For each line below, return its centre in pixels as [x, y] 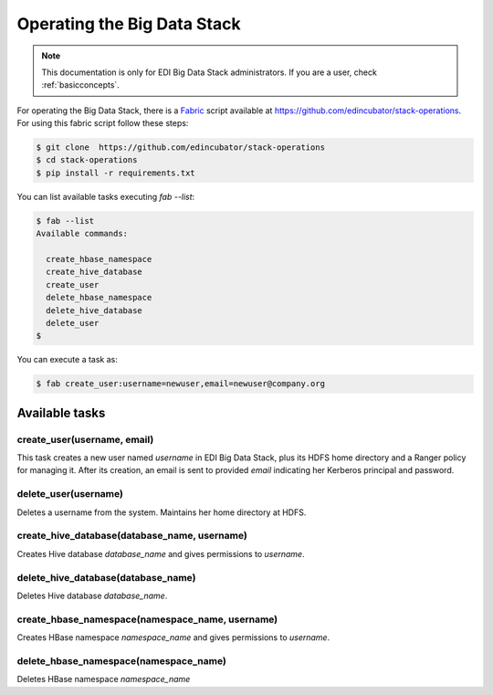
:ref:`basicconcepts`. [81, 85]
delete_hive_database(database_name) [106, 577]
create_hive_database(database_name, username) [132, 536]
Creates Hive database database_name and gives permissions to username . [161, 553]
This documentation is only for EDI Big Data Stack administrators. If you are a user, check [210, 72]
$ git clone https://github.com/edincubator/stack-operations [181, 147]
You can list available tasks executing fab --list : [106, 196]
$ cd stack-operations [87, 160]
